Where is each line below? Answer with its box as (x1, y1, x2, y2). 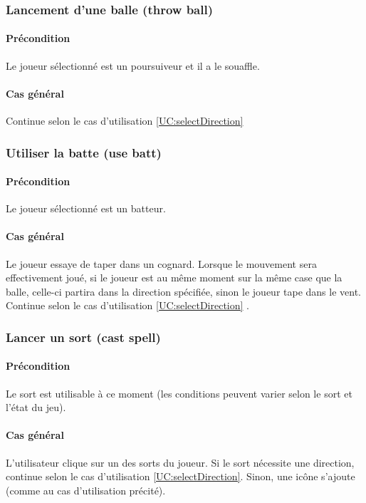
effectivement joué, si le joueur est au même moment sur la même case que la (6, 270, 343, 285)
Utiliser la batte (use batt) (6, 143, 162, 161)
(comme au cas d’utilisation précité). (6, 482, 166, 497)
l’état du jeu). (6, 400, 66, 415)
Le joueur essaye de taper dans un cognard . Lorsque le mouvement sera (6, 256, 317, 271)
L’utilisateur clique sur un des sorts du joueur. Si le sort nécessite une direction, (6, 455, 355, 470)
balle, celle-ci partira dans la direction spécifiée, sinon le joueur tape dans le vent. (6, 284, 362, 299)
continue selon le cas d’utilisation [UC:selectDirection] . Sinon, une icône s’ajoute (6, 469, 355, 484)
